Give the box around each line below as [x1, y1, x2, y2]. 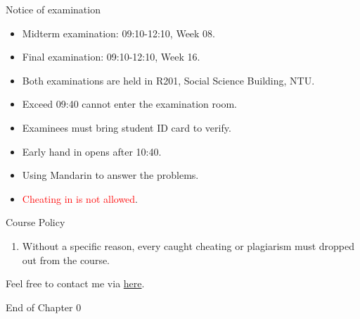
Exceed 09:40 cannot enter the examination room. [22, 96, 237, 111]
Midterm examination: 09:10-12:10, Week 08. [22, 25, 216, 40]
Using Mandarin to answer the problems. [22, 168, 199, 182]
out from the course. [22, 252, 110, 267]
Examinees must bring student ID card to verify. [22, 120, 231, 135]
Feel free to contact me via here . [6, 276, 145, 291]
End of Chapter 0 [6, 299, 82, 314]
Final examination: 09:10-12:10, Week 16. [22, 49, 200, 64]
